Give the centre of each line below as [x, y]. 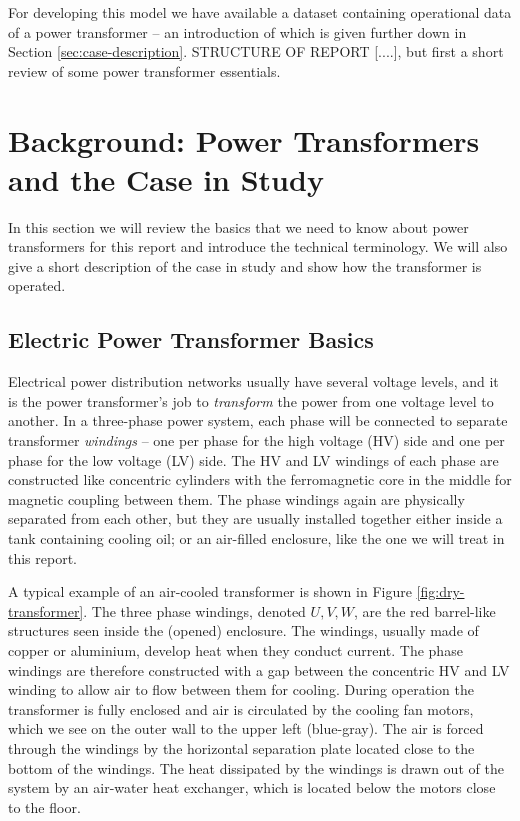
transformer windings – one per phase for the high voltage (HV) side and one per [256, 440]
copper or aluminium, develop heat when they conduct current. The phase [235, 649]
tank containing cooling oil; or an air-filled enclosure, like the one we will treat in [256, 538]
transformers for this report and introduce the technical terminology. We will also [258, 246]
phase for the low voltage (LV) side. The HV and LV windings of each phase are [253, 459]
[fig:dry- [440, 591]
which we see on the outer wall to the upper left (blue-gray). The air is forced [246, 728]
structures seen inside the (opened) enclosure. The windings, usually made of [243, 630]
